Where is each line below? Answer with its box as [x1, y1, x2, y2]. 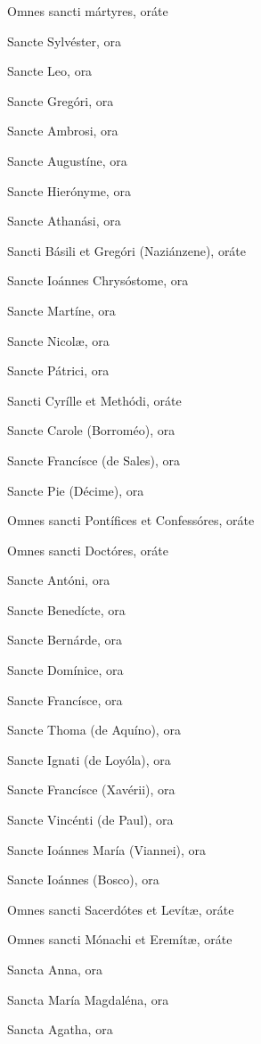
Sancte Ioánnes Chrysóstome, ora [7, 271, 189, 290]
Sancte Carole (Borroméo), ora [7, 421, 175, 440]
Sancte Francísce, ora [7, 690, 123, 709]
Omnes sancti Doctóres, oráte [7, 540, 168, 559]
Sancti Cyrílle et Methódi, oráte [7, 390, 182, 409]
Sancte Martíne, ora [7, 300, 116, 319]
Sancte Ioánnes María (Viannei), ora [7, 840, 207, 859]
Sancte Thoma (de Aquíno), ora [7, 720, 181, 739]
